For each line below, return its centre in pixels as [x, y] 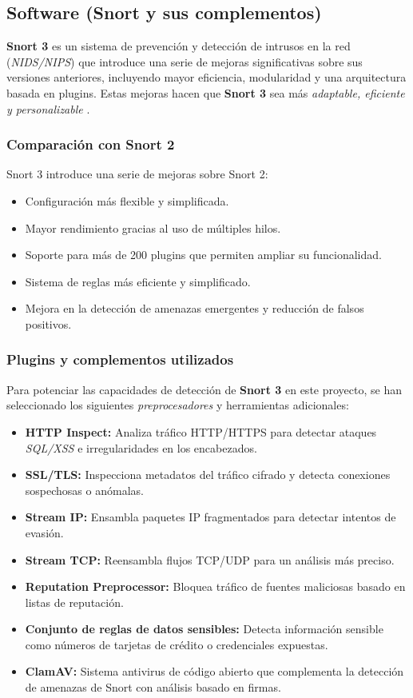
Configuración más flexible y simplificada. [127, 200]
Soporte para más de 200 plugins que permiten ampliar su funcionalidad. [203, 255]
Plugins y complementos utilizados [120, 359]
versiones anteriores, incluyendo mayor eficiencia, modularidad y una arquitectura [206, 77]
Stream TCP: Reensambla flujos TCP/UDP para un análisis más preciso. [210, 559]
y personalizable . [48, 108]
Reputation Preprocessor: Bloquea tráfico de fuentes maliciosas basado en [215, 586]
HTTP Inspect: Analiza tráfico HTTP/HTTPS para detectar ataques [201, 431]
